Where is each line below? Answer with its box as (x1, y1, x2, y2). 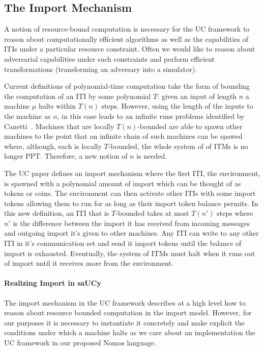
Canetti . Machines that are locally (4, 120, 114, 131)
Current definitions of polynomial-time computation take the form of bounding (4, 81, 250, 91)
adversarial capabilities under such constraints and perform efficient (4, 53, 215, 64)
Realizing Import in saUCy (4, 278, 101, 288)
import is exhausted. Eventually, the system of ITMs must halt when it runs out (4, 247, 255, 258)
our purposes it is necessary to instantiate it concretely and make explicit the (4, 317, 245, 328)
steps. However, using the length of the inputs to (101, 101, 253, 111)
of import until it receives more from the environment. (4, 258, 173, 268)
